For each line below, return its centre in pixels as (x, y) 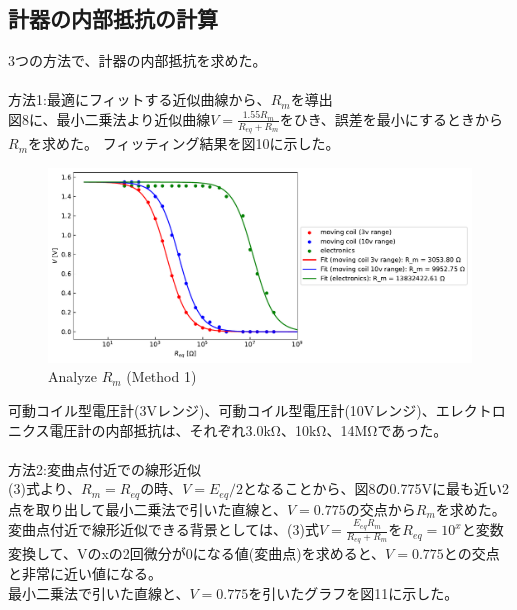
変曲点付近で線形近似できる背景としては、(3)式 (163, 529)
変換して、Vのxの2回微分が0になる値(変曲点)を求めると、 (197, 553)
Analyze (72, 376)
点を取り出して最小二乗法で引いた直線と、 (148, 508)
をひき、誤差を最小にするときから (391, 118)
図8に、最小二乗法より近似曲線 (109, 118)
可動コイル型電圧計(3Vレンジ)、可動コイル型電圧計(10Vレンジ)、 (222, 410)
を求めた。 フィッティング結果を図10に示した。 (184, 143)
